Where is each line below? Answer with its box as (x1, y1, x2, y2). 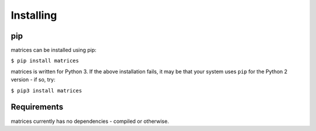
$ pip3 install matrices (11, 87, 82, 94)
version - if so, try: (11, 76, 56, 83)
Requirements (11, 102, 64, 112)
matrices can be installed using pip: (11, 47, 97, 54)
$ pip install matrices (11, 57, 79, 64)
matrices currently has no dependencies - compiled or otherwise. (11, 118, 169, 125)
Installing (11, 9, 57, 22)
